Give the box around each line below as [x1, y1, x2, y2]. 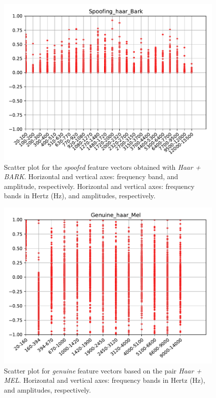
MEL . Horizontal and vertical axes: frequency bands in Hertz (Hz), [4, 375, 205, 385]
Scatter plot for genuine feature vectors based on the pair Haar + [4, 365, 202, 375]
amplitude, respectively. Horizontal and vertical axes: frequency [4, 181, 195, 191]
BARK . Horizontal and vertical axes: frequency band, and [4, 171, 178, 182]
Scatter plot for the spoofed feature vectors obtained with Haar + [4, 161, 201, 172]
